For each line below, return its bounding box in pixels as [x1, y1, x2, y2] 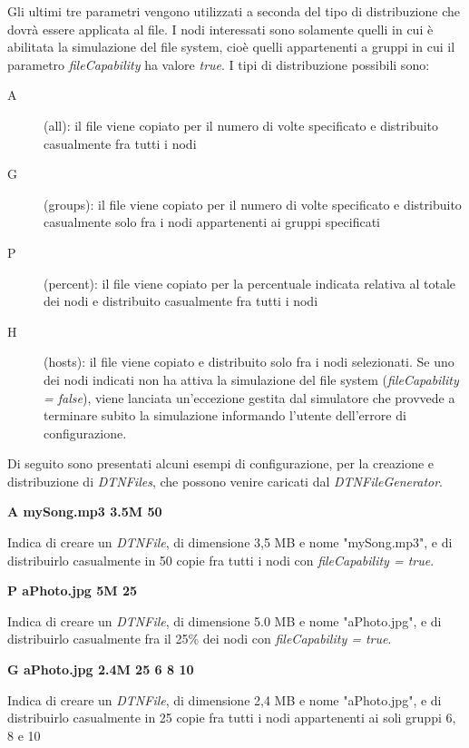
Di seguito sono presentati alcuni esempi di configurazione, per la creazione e [7, 454, 435, 473]
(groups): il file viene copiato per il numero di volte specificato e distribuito [44, 194, 462, 213]
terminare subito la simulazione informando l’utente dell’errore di [44, 406, 406, 425]
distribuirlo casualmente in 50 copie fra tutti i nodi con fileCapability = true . [7, 550, 435, 569]
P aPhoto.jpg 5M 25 [7, 581, 138, 600]
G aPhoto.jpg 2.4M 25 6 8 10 [7, 660, 194, 679]
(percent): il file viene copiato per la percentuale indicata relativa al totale [44, 273, 455, 292]
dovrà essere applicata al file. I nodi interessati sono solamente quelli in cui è [7, 19, 434, 38]
